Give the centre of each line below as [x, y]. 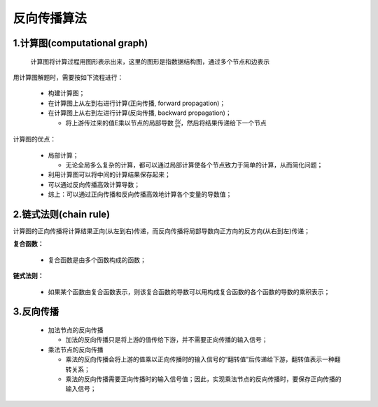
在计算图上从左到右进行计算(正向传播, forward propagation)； [137, 103]
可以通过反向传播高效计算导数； [94, 184]
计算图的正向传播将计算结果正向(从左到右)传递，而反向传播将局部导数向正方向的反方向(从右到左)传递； [162, 231]
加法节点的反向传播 [76, 330]
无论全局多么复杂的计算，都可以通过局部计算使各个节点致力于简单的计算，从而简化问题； [194, 165]
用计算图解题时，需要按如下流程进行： [68, 77]
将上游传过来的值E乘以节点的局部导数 [120, 123]
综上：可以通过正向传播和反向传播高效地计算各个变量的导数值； [140, 194]
